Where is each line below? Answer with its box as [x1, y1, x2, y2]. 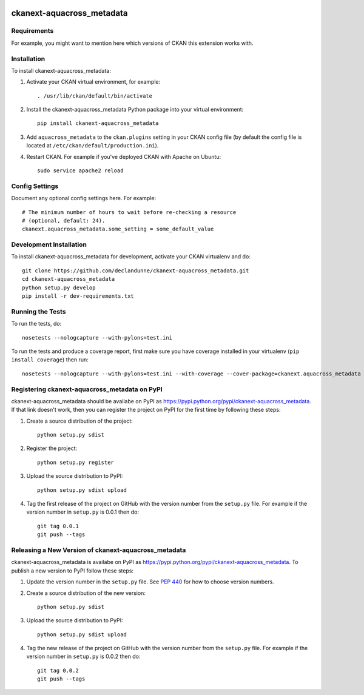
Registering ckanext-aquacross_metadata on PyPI [11, 385, 163, 394]
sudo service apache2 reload [37, 167, 124, 174]
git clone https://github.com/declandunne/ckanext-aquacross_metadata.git [22, 267, 249, 274]
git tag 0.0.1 [37, 522, 79, 529]
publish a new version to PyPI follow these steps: [11, 567, 133, 574]
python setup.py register [37, 458, 115, 466]
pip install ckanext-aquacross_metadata [37, 120, 159, 127]
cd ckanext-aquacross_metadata [22, 276, 115, 283]
